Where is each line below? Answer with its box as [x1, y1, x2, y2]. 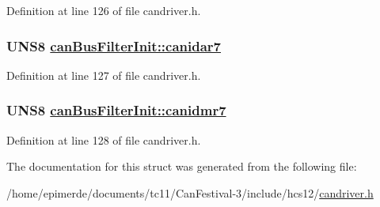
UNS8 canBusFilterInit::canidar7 [6, 36, 222, 55]
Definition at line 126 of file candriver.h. [6, 2, 201, 18]
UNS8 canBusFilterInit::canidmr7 [6, 100, 226, 120]
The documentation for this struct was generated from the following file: [6, 158, 357, 175]
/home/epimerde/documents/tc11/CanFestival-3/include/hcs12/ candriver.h [6, 184, 374, 201]
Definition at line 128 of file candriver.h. [6, 131, 201, 148]
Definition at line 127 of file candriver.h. [6, 66, 201, 83]
